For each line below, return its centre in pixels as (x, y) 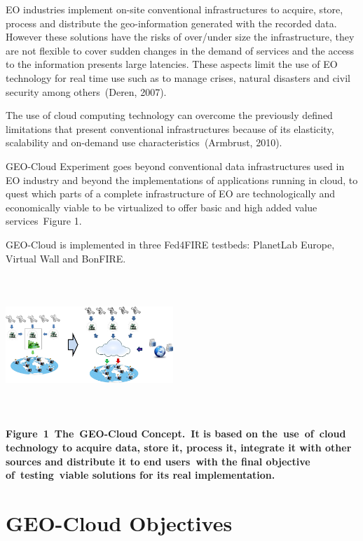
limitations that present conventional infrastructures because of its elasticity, (170, 128)
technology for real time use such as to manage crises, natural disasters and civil (178, 77)
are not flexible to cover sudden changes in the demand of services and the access (180, 50)
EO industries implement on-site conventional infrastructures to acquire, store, (174, 9)
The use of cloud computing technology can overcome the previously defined (169, 115)
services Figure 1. (44, 221)
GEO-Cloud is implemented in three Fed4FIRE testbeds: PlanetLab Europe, (170, 244)
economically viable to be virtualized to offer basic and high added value (162, 207)
